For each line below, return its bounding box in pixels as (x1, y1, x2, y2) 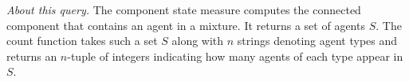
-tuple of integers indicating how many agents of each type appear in (67, 47, 403, 64)
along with (171, 32, 224, 49)
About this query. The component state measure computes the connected (6, 2, 361, 17)
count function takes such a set (6, 32, 158, 49)
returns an (6, 47, 57, 64)
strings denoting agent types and (237, 32, 398, 49)
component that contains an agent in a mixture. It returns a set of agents (6, 17, 365, 33)
